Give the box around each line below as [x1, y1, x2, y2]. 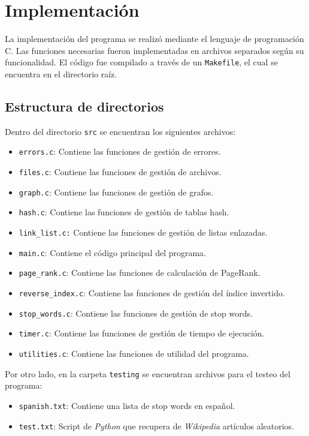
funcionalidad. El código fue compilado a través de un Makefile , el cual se [5, 56, 278, 68]
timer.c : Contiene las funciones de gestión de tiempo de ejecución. [19, 327, 265, 339]
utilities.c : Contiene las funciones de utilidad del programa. [19, 347, 249, 359]
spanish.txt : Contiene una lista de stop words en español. [19, 399, 235, 411]
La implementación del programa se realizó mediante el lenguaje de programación [5, 32, 304, 45]
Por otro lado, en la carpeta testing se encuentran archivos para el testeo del [5, 367, 290, 380]
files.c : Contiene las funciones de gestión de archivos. [19, 166, 222, 178]
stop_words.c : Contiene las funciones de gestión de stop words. [19, 306, 253, 319]
